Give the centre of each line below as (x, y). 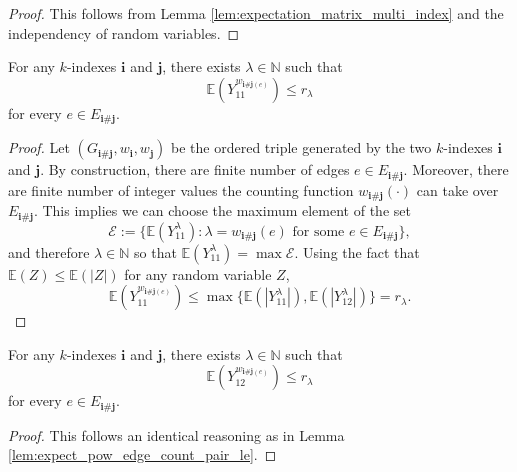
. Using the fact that (357, 251)
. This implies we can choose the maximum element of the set (222, 210)
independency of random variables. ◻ (124, 32)
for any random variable (198, 273)
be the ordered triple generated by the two (301, 147)
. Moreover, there (456, 169)
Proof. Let (39, 147)
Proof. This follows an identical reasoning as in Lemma (176, 434)
